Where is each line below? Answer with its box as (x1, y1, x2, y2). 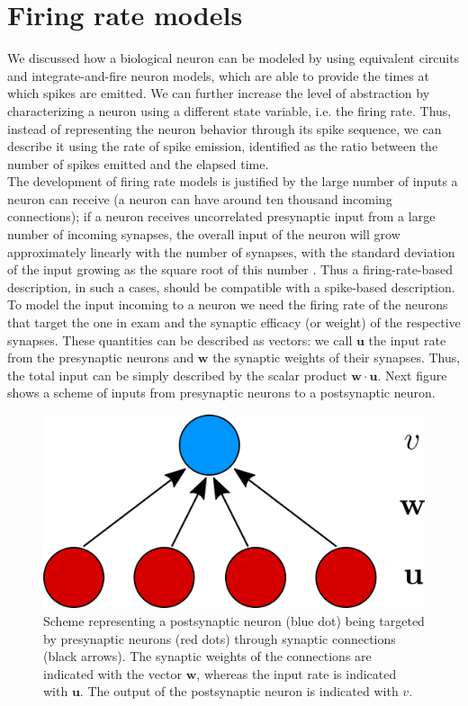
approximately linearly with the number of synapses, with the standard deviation (7, 242, 455, 261)
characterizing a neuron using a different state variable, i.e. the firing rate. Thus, (7, 101, 452, 120)
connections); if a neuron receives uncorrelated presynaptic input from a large (7, 207, 436, 226)
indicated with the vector (43, 664, 183, 683)
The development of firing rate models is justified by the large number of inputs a (7, 172, 458, 191)
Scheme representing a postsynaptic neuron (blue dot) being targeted (43, 611, 425, 630)
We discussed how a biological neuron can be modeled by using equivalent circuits (7, 49, 460, 67)
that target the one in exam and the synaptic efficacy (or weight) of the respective (7, 313, 461, 332)
